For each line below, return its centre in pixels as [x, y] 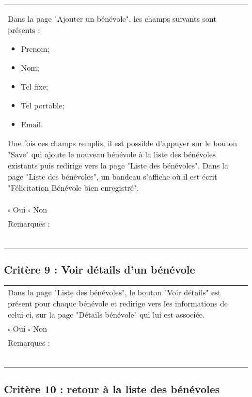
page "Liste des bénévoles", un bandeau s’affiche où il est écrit [113, 176]
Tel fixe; [35, 86]
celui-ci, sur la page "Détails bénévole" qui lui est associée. [106, 315]
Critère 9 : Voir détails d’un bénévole [100, 269]
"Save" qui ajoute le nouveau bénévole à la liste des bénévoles [112, 154]
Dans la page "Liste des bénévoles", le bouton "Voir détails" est [114, 292]
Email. [32, 124]
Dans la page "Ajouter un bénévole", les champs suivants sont [112, 19]
